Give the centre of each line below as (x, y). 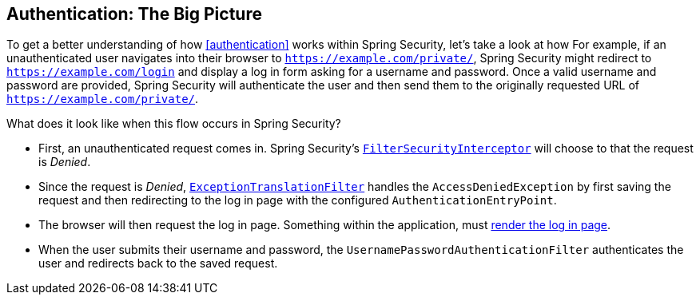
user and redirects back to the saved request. (158, 263)
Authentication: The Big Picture (134, 14)
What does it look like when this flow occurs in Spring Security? (174, 124)
